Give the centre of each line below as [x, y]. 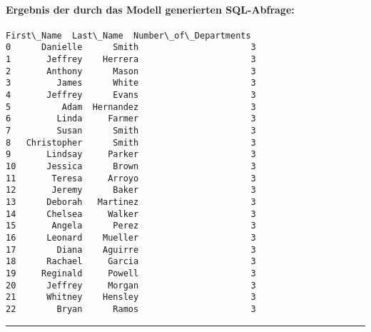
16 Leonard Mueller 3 [131, 237]
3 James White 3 [131, 83]
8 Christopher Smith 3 [131, 142]
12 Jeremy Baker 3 [131, 190]
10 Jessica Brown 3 [131, 167]
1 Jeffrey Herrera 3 [131, 60]
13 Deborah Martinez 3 [131, 202]
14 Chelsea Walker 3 [131, 214]
